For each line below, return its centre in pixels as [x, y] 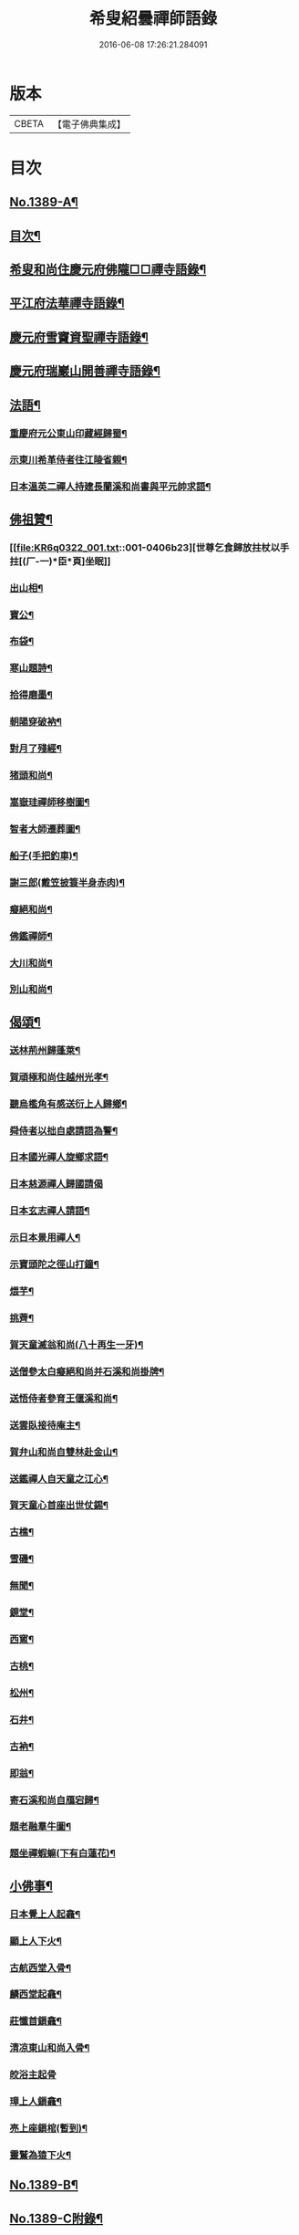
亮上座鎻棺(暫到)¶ [49, 2128]
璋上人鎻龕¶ [36, 2102]
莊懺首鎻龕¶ [36, 2021]
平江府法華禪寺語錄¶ [67, 304]
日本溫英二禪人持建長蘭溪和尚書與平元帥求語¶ [110, 487]
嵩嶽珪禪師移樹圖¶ [50, 802]
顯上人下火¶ [36, 1941]
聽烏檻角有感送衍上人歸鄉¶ [68, 1104]
